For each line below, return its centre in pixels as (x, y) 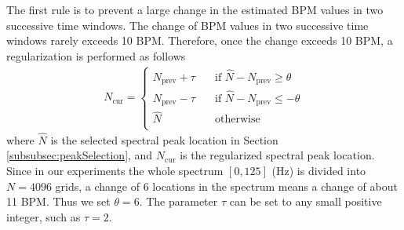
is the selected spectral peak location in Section (164, 139)
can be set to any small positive (306, 201)
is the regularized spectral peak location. (277, 155)
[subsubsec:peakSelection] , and (80, 155)
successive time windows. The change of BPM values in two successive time (187, 25)
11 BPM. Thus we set (58, 201)
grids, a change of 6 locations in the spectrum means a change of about (226, 186)
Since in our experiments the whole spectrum (115, 170)
